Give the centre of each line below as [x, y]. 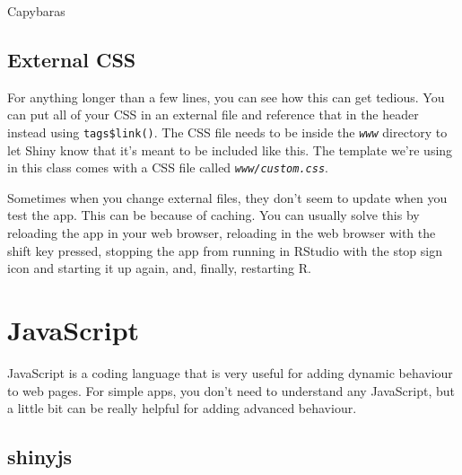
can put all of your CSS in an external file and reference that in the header [213, 114]
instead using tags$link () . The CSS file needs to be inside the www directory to [227, 132]
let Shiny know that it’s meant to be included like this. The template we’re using [230, 150]
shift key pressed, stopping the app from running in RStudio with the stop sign [225, 250]
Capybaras [36, 11]
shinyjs [40, 457]
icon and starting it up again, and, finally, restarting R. [159, 268]
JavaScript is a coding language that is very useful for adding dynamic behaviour [230, 372]
